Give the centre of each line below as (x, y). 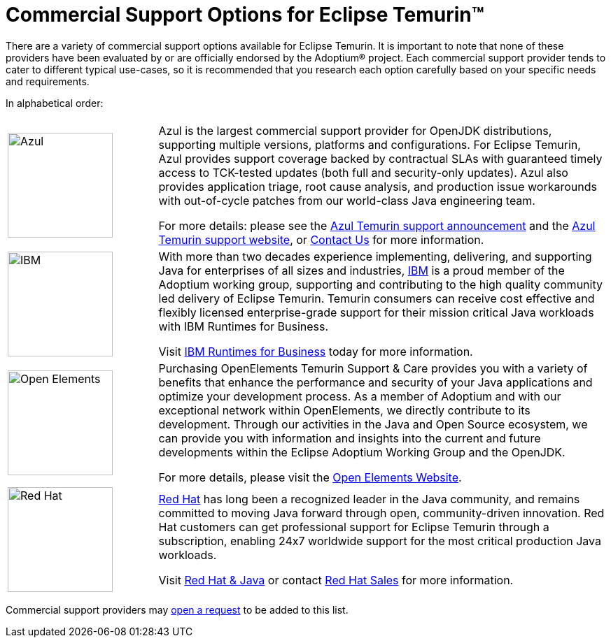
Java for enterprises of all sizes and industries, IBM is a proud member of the (361, 270)
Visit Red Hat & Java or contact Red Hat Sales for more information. (336, 580)
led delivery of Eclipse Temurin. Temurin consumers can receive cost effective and (377, 298)
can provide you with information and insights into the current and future (350, 438)
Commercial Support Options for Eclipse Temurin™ (245, 15)
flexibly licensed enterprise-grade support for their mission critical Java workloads (376, 312)
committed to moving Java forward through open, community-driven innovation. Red (381, 513)
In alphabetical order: (55, 103)
